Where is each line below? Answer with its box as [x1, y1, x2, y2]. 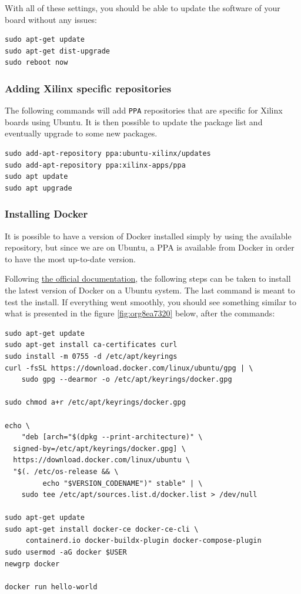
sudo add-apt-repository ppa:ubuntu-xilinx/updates [5, 149, 211, 158]
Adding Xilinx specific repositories [5, 81, 172, 95]
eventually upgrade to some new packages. [5, 127, 158, 139]
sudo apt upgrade [5, 183, 72, 192]
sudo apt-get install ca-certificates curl [5, 341, 178, 349]
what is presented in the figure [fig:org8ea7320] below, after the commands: [5, 307, 275, 319]
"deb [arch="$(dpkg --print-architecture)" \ [21, 433, 203, 442]
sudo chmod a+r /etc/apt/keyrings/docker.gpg [5, 398, 186, 407]
